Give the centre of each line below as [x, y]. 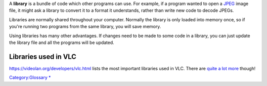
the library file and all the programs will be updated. [62, 43]
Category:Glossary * [30, 78]
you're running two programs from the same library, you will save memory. [85, 27]
